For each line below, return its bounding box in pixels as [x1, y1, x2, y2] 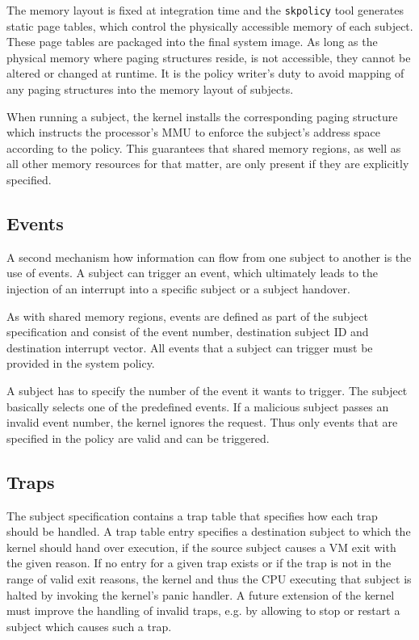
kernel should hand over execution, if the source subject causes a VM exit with [6, 538, 396, 555]
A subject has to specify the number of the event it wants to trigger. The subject [6, 381, 408, 398]
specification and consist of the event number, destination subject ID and [6, 323, 369, 340]
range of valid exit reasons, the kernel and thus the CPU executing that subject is [6, 570, 412, 587]
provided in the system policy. [6, 355, 155, 372]
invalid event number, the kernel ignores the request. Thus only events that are [6, 414, 398, 431]
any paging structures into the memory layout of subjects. [6, 81, 294, 98]
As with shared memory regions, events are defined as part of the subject [6, 307, 368, 324]
